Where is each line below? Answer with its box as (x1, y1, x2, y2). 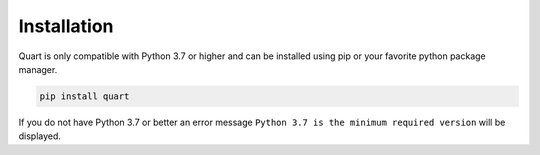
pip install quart (39, 90, 130, 102)
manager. (18, 63, 58, 75)
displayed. (18, 130, 62, 142)
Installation (18, 15, 114, 37)
